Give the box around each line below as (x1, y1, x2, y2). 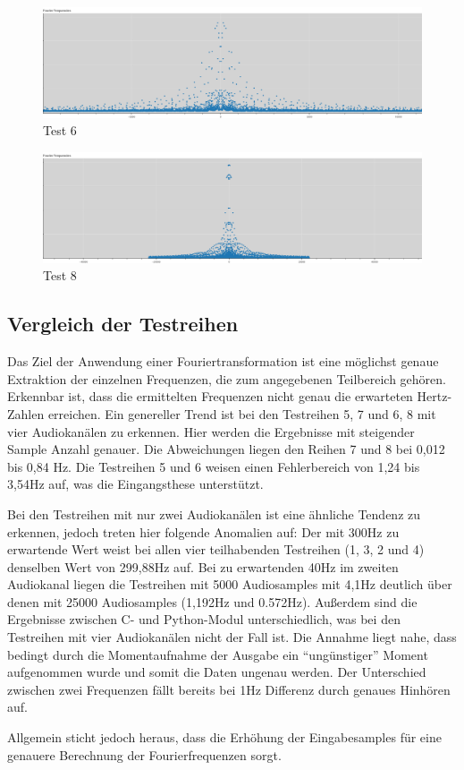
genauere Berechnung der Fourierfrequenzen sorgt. (7, 745, 282, 764)
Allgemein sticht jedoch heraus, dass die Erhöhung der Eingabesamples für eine (7, 728, 442, 747)
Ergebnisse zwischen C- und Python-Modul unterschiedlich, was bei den (7, 610, 401, 629)
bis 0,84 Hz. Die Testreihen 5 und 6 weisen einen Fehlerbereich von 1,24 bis (7, 457, 420, 475)
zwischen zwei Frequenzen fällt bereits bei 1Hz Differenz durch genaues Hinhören (7, 680, 451, 698)
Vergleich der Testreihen (7, 310, 239, 338)
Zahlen (7, 404, 45, 423)
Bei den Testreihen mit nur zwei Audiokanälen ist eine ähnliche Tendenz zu (7, 504, 421, 523)
